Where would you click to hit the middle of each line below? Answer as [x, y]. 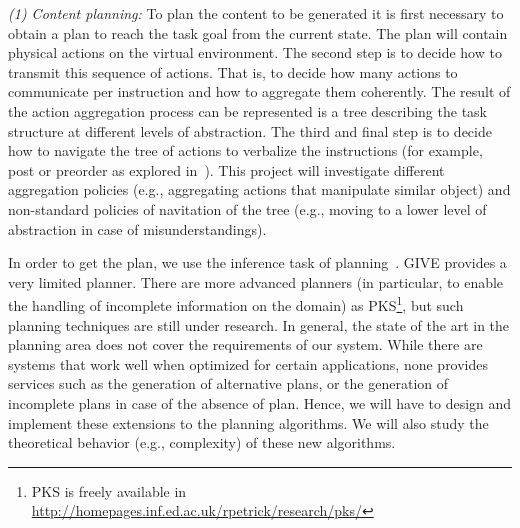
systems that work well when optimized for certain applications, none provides [248, 363]
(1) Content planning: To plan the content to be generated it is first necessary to [256, 13]
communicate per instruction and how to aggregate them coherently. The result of [259, 91]
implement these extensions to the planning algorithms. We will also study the [248, 422]
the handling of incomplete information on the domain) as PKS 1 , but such [236, 303]
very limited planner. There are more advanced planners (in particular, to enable [256, 281]
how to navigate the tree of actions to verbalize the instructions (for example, [245, 150]
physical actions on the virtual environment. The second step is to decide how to [255, 52]
